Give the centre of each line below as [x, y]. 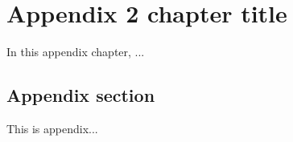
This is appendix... [52, 128]
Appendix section [81, 95]
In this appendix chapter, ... [76, 52]
